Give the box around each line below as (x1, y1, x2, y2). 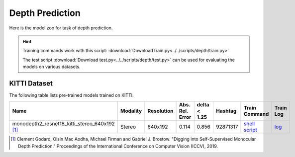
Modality (120, 107, 142, 114)
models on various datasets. (22, 64, 81, 70)
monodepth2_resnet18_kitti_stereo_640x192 (12, 120, 115, 127)
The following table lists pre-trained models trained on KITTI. (9, 92, 134, 98)
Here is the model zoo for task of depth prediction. (9, 25, 113, 31)
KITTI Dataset (9, 79, 53, 87)
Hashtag (215, 107, 237, 114)
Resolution (147, 107, 174, 114)
